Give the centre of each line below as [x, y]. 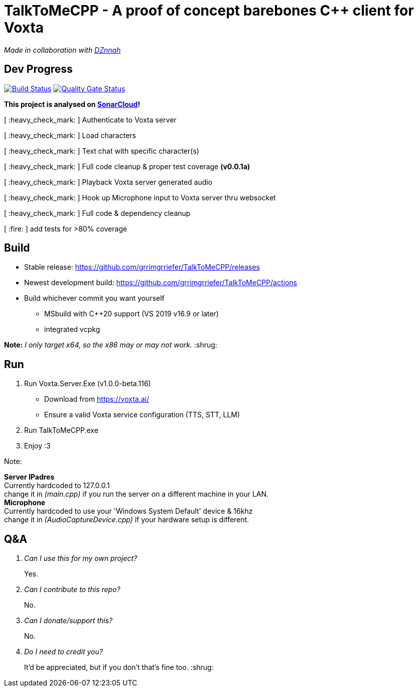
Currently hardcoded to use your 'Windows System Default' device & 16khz [128, 511]
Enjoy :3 [37, 446]
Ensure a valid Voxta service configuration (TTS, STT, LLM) [142, 415]
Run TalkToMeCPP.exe [61, 430]
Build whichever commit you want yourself [94, 298]
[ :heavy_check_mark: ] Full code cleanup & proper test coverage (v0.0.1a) [127, 166]
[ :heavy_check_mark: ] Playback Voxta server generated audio [108, 182]
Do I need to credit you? [63, 652]
